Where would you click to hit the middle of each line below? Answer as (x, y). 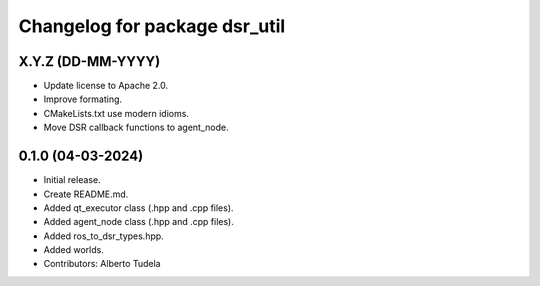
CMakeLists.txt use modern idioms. (116, 113)
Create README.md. (86, 194)
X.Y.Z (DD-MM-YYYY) (89, 61)
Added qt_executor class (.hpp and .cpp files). (138, 207)
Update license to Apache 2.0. (106, 86)
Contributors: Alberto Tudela (102, 264)
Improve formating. (83, 99)
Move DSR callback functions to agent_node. (136, 127)
